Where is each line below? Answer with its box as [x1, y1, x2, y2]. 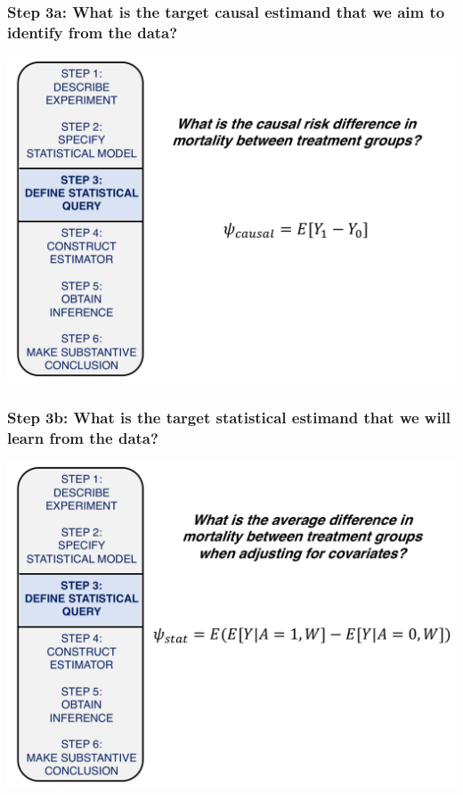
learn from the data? [7, 426, 158, 448]
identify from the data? [7, 20, 178, 43]
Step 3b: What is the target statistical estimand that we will [7, 406, 451, 428]
